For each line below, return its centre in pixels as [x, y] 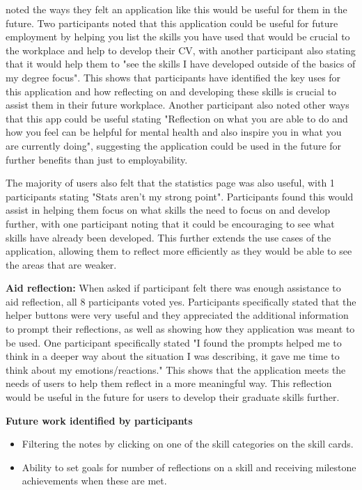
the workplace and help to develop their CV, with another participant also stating [181, 50]
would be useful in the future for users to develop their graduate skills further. [173, 397]
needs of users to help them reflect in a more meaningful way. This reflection [169, 383]
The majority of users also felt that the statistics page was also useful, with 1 [170, 183]
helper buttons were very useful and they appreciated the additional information [177, 315]
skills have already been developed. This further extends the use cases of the [168, 237]
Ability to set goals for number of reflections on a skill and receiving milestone [189, 467]
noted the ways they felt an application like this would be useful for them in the [176, 9]
